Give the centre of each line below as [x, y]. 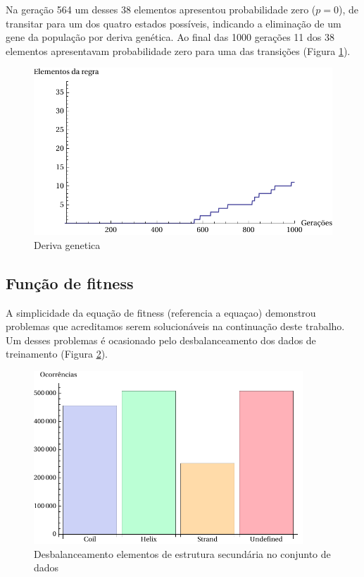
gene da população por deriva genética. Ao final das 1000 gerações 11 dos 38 [170, 37]
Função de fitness [70, 283]
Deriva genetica [67, 244]
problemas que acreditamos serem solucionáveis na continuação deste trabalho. [175, 326]
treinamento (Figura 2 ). [57, 354]
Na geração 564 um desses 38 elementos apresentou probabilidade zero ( [161, 9]
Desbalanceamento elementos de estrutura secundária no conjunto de [182, 553]
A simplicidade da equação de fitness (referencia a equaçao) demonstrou [161, 312]
